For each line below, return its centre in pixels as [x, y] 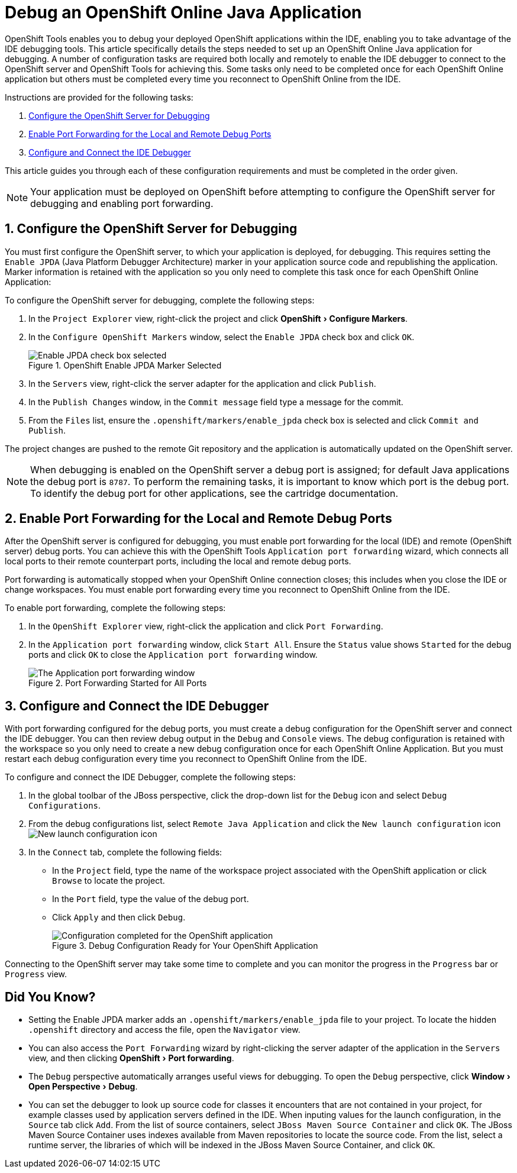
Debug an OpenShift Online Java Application [183, 12]
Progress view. [36, 974]
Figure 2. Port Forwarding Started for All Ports [118, 683]
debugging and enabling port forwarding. [122, 203]
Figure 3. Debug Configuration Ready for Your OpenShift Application [185, 946]
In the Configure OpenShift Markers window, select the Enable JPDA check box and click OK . [222, 337]
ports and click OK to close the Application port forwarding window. [173, 655]
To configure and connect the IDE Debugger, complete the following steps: [150, 777]
